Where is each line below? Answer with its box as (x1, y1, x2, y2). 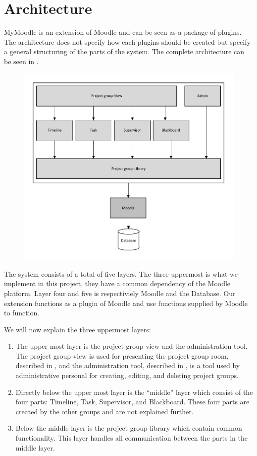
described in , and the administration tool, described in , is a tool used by (15, 360, 240, 371)
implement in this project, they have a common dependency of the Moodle (4, 278, 231, 289)
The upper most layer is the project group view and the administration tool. (15, 341, 248, 351)
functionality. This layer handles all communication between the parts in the (15, 433, 248, 443)
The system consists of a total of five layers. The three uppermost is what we (4, 268, 238, 279)
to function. (4, 307, 40, 318)
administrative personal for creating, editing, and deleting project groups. (15, 370, 239, 380)
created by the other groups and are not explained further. (15, 406, 194, 416)
